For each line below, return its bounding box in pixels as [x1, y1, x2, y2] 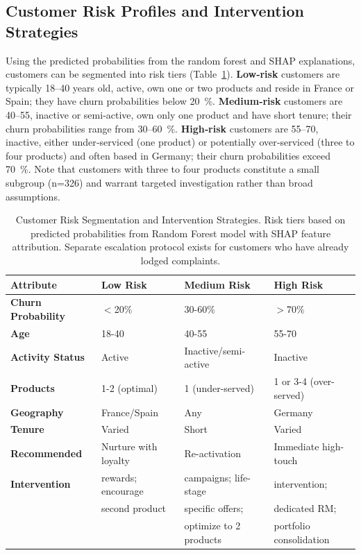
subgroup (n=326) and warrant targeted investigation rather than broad [6, 175, 313, 189]
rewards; [101, 470, 137, 484]
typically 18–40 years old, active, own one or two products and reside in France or [6, 80, 354, 94]
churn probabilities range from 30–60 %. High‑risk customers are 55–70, [6, 121, 319, 135]
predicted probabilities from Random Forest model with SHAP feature [30, 225, 331, 240]
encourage [101, 484, 144, 498]
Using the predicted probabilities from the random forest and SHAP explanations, [6, 53, 355, 67]
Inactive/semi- [184, 343, 246, 357]
